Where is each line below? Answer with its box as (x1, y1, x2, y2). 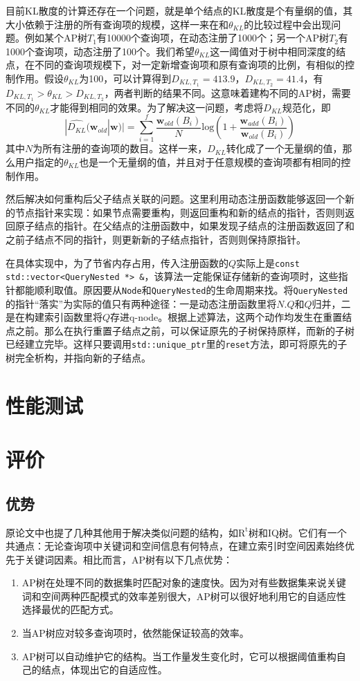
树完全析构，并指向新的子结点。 (6, 350, 151, 364)
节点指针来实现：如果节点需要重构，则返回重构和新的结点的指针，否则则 (15, 205, 345, 219)
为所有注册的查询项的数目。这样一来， (33, 141, 208, 156)
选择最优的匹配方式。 (21, 602, 119, 617)
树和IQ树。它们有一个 (248, 525, 347, 539)
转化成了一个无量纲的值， (226, 141, 343, 156)
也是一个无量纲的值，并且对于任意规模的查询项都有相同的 (79, 155, 341, 169)
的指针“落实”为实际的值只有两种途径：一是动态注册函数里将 (6, 296, 277, 310)
